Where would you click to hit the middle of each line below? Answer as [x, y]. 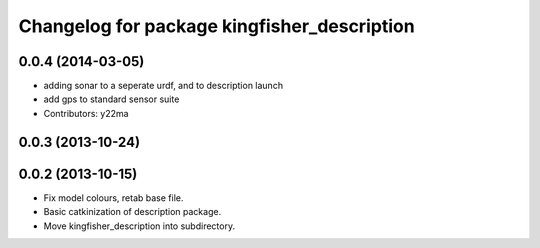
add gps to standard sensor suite [111, 99]
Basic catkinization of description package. [132, 212]
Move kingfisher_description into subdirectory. [139, 226]
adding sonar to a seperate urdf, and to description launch [163, 86]
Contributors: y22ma [86, 113]
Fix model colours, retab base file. [113, 197]
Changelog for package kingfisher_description [216, 26]
